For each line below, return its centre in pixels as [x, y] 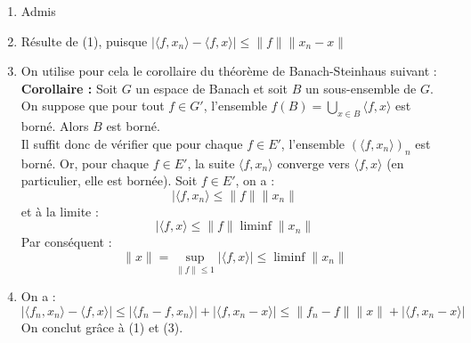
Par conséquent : [66, 242]
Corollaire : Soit [69, 88]
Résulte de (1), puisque [84, 41]
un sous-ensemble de [361, 88]
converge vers [313, 163]
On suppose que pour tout [93, 106]
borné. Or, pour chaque [85, 163]
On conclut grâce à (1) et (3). [102, 327]
